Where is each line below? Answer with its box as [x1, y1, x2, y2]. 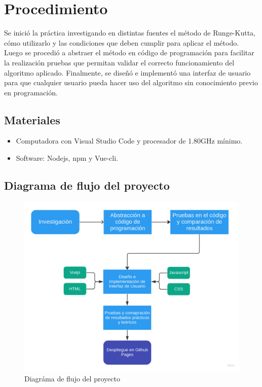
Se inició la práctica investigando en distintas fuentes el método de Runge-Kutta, [4, 27, 255, 38]
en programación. [4, 87, 58, 97]
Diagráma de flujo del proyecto [24, 373, 120, 384]
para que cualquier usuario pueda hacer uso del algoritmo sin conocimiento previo [4, 77, 258, 88]
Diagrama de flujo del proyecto [4, 178, 170, 193]
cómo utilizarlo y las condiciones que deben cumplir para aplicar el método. [4, 37, 239, 48]
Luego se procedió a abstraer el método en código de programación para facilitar [4, 47, 254, 58]
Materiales [4, 112, 60, 127]
